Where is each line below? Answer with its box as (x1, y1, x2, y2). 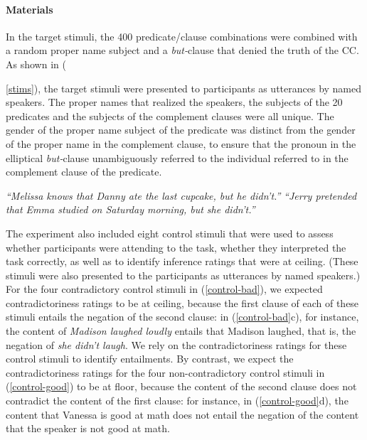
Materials (6, 1, 53, 16)
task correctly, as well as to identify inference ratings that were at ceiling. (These (6, 254, 358, 269)
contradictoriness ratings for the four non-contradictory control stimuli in (6, 365, 325, 380)
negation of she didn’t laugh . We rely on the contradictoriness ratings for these (6, 337, 347, 352)
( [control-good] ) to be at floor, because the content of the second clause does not (6, 379, 357, 394)
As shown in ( (6, 56, 66, 71)
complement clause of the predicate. (6, 164, 162, 179)
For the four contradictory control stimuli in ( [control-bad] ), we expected (6, 281, 323, 296)
